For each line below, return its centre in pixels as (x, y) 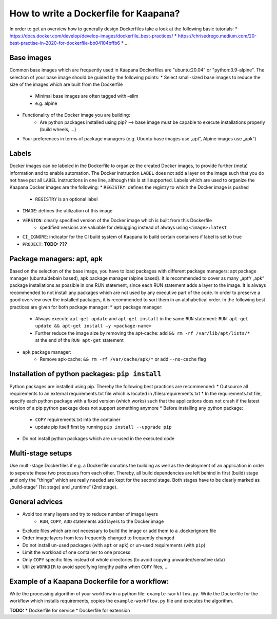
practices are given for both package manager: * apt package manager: (86, 307)
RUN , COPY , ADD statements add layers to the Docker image (102, 521)
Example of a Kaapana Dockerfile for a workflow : (89, 581)
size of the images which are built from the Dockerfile (66, 84)
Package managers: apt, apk (56, 259)
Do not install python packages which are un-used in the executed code (98, 439)
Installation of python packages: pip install (85, 374)
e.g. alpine (46, 103)
